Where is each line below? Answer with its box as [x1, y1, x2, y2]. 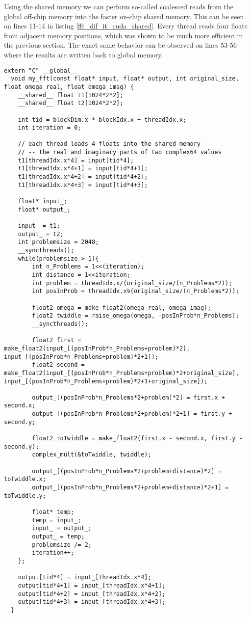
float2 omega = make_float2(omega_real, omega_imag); [32, 304, 211, 311]
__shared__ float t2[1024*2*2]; [18, 100, 124, 107]
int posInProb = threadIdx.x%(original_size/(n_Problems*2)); [32, 288, 239, 295]
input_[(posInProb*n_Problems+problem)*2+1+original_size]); [4, 377, 208, 385]
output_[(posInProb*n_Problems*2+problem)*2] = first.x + [32, 394, 226, 401]
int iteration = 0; [18, 124, 81, 132]
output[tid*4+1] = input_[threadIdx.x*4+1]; [18, 582, 166, 589]
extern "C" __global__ [4, 67, 78, 74]
